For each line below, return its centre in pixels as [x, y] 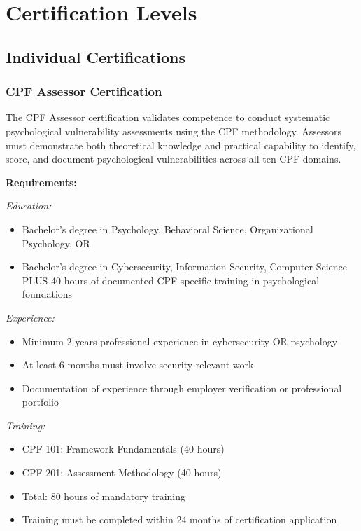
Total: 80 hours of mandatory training [104, 496]
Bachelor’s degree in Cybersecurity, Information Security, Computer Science [184, 267]
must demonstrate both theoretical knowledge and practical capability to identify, [181, 145]
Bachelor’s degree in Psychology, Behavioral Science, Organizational [168, 229]
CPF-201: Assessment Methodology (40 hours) [122, 473]
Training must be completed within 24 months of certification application [179, 519]
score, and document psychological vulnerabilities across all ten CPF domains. [174, 159]
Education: [29, 206]
